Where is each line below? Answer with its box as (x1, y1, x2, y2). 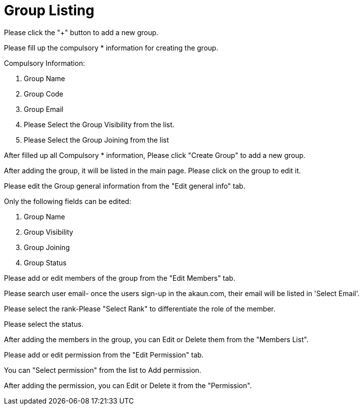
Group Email (24, 104, 63, 113)
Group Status (24, 258, 67, 267)
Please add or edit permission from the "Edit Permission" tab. (4, 350, 204, 359)
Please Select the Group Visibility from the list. (24, 120, 175, 129)
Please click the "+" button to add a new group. (4, 28, 159, 37)
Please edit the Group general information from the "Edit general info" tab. (4, 181, 245, 190)
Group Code (24, 89, 64, 98)
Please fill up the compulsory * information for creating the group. (4, 43, 219, 52)
